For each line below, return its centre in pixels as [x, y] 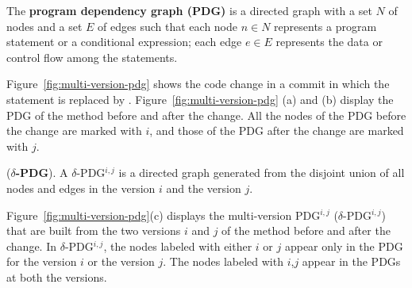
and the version [204, 188]
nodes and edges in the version [81, 188]
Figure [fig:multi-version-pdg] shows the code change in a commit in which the [198, 84]
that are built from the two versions [94, 230]
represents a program [325, 26]
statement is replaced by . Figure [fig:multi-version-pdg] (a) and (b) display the [200, 99]
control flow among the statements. [92, 57]
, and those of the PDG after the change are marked [277, 131]
